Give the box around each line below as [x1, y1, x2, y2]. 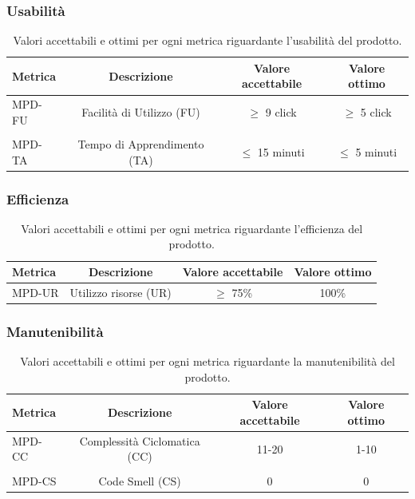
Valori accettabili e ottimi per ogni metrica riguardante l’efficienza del [21, 220, 363, 236]
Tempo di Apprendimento [77, 135, 204, 152]
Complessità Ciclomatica [79, 432, 200, 449]
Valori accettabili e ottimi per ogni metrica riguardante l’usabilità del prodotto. [13, 32, 402, 49]
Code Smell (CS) [98, 472, 181, 489]
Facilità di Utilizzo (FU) [81, 104, 200, 121]
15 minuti [257, 143, 305, 160]
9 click [265, 104, 297, 121]
